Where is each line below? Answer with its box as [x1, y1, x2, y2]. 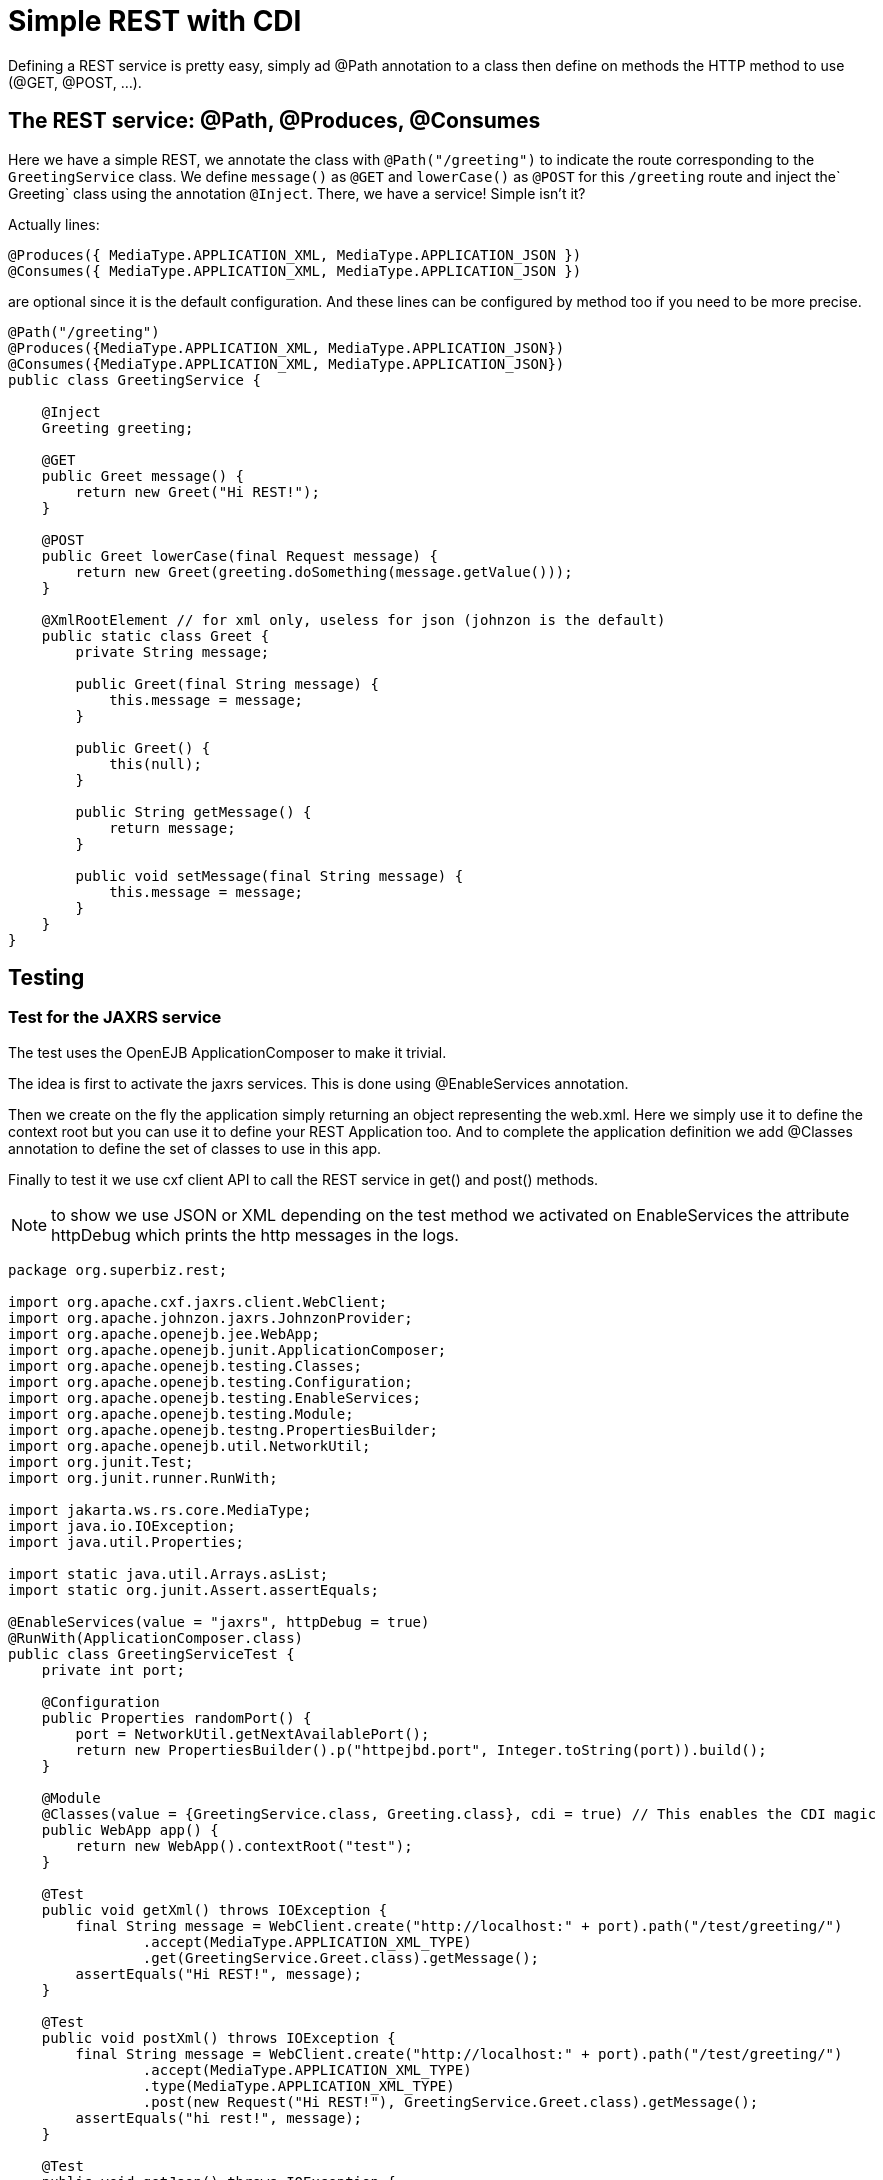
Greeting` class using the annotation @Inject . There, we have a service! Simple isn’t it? [8, 184, 586, 202]
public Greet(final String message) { [75, 675, 379, 692]
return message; [109, 819, 236, 836]
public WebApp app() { [41, 1821, 219, 1838]
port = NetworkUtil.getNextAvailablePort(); [75, 1725, 430, 1742]
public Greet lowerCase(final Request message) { [41, 547, 438, 564]
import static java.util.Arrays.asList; [8, 1565, 329, 1582]
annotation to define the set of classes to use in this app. [8, 1139, 382, 1157]
